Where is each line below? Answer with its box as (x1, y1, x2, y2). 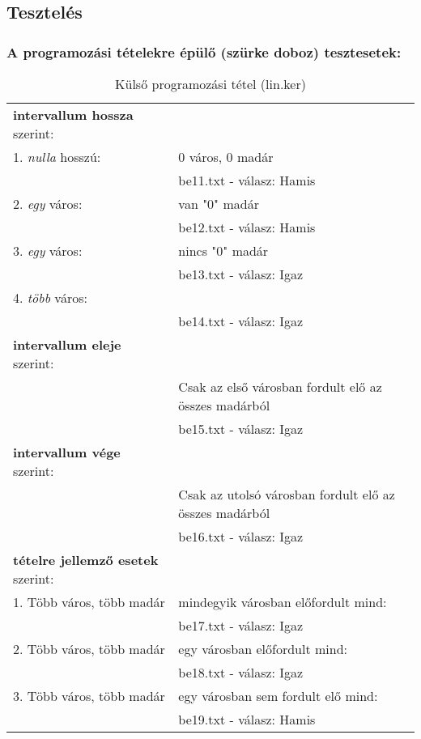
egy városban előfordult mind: (178, 639, 348, 658)
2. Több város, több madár (13, 639, 165, 658)
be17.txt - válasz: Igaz (178, 616, 304, 635)
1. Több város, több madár (13, 592, 165, 611)
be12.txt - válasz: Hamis (178, 218, 316, 236)
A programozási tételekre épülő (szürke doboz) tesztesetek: (6, 41, 402, 62)
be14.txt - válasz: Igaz (178, 312, 304, 330)
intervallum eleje (13, 335, 121, 354)
